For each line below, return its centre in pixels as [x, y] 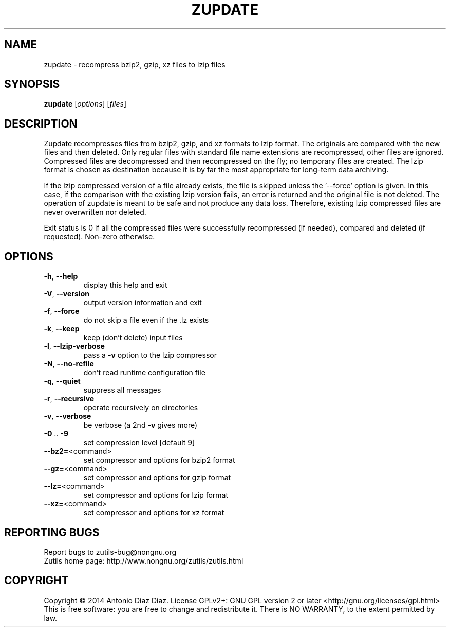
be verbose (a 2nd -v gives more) [140, 425]
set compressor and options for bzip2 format [159, 460]
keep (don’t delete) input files [133, 338]
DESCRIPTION [41, 124]
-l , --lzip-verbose [74, 346]
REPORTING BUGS [52, 532]
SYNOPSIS [32, 84]
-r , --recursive [69, 399]
